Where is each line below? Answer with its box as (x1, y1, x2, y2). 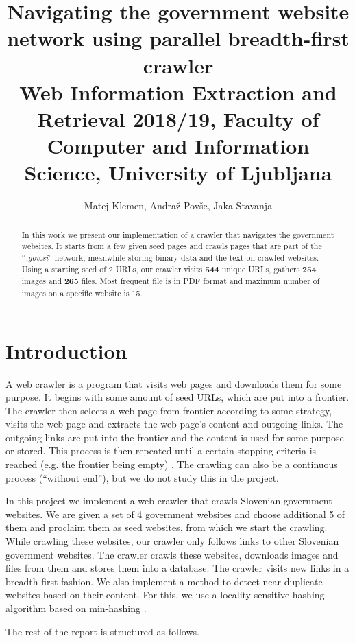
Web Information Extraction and (19, 78, 337, 106)
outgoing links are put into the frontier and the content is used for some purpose (5, 430, 344, 444)
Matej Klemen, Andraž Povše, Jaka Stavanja (84, 198, 273, 213)
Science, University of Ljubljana (24, 159, 332, 187)
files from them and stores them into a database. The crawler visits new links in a (5, 561, 350, 575)
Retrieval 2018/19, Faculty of (37, 104, 319, 132)
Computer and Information (47, 132, 310, 160)
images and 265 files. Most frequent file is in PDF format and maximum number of (21, 275, 320, 288)
